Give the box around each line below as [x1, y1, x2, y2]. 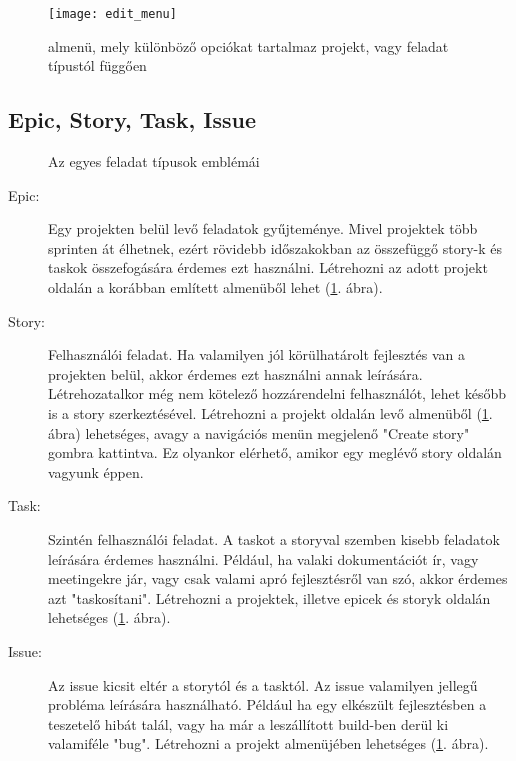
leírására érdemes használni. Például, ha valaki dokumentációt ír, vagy [48, 548, 479, 569]
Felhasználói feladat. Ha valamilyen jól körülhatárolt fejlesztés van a [48, 344, 466, 365]
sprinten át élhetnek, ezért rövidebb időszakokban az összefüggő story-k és [48, 237, 503, 258]
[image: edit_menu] [48, 7, 177, 21]
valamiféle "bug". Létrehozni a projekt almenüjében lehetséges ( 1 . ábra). [48, 733, 489, 754]
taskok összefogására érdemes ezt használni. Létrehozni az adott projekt [48, 257, 488, 278]
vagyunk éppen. [48, 461, 144, 482]
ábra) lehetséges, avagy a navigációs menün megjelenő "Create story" [48, 422, 470, 443]
